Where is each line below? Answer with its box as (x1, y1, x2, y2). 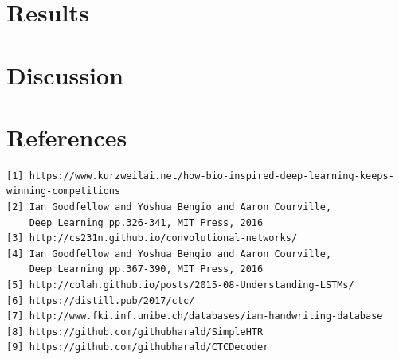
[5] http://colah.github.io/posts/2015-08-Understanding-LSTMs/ (6, 279, 354, 291)
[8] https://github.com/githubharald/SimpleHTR (6, 326, 264, 338)
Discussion (6, 58, 123, 91)
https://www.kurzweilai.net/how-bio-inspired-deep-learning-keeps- (29, 170, 394, 181)
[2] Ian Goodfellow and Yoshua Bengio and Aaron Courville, (6, 201, 332, 213)
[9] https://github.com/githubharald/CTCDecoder (6, 341, 269, 353)
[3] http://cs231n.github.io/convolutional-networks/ (6, 232, 298, 244)
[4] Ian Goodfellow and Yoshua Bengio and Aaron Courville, (6, 248, 332, 259)
